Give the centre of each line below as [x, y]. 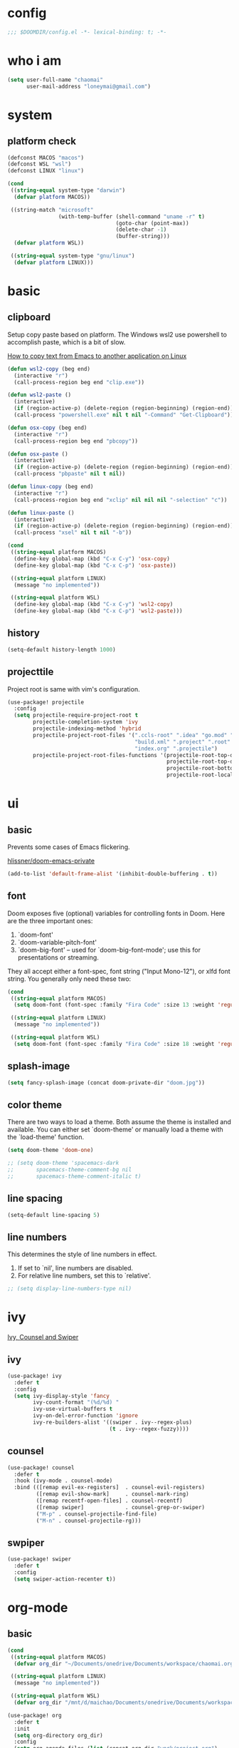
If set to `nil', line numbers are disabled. [75, 1268]
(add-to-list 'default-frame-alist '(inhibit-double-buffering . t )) [113, 874]
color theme [35, 1105]
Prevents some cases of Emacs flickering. [69, 847]
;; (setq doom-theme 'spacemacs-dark [63, 1163]
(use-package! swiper [39, 1559]
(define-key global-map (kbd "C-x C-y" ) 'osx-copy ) [92, 559]
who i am [34, 61]
